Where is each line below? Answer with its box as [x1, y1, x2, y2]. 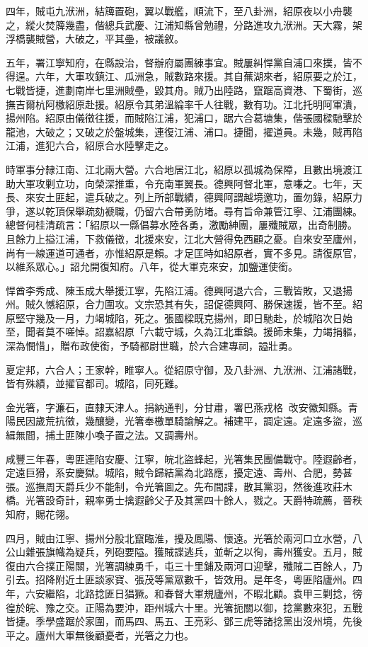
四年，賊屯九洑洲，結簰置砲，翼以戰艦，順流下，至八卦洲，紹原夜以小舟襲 [6, 4, 352, 18]
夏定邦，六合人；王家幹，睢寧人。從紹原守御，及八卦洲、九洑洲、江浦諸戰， [6, 362, 362, 377]
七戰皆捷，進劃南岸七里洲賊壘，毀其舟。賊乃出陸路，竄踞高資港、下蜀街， [6, 82, 352, 97]
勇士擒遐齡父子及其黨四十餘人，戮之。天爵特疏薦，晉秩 [104, 493, 362, 508]
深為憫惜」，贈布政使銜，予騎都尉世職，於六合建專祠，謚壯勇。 [6, 338, 298, 353]
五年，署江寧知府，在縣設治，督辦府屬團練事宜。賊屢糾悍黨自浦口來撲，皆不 [6, 55, 362, 69]
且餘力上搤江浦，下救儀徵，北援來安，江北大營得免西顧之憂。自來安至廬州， [6, 231, 362, 246]
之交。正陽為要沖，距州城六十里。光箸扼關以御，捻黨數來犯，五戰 [54, 600, 362, 614]
